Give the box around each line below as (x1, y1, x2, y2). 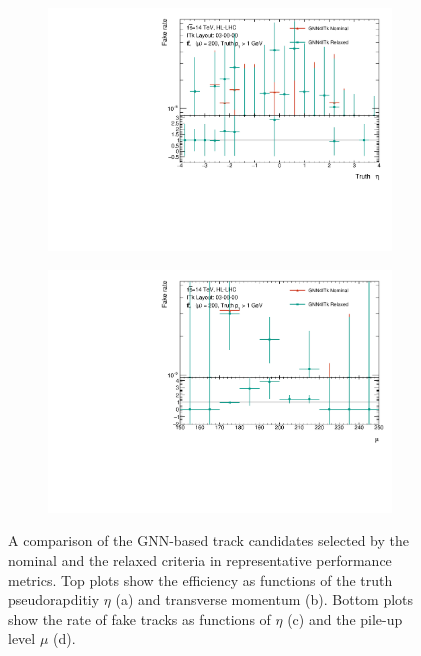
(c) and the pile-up (287, 608, 403, 629)
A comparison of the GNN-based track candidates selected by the (8, 530, 410, 551)
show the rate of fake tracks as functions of (8, 608, 271, 629)
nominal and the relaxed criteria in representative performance (8, 550, 392, 570)
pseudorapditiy (8, 589, 100, 610)
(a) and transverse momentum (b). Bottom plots (115, 589, 414, 610)
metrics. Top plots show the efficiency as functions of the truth (8, 569, 393, 590)
